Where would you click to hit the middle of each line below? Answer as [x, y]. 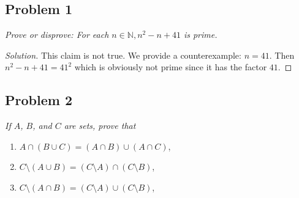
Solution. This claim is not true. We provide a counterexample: [123, 55]
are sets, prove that [100, 126]
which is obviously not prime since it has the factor [171, 67]
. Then [282, 55]
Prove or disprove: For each [57, 35]
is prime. [200, 35]
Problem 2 [39, 100]
